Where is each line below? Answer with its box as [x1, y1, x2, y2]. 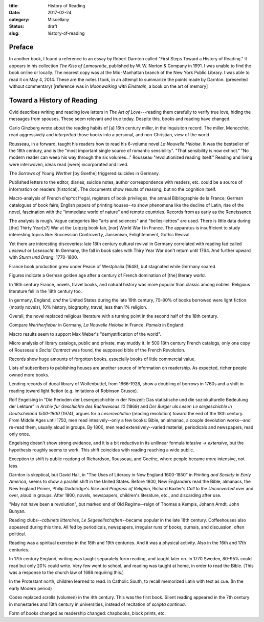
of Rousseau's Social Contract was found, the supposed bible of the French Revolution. [9, 347, 186, 353]
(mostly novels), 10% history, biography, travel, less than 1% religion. [9, 304, 148, 310]
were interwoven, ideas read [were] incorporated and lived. [9, 161, 129, 167]
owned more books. [9, 372, 49, 377]
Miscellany [47, 16, 69, 22]
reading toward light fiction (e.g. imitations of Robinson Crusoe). [9, 388, 138, 394]
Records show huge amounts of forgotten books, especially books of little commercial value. [9, 356, 196, 362]
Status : [9, 24, 24, 29]
